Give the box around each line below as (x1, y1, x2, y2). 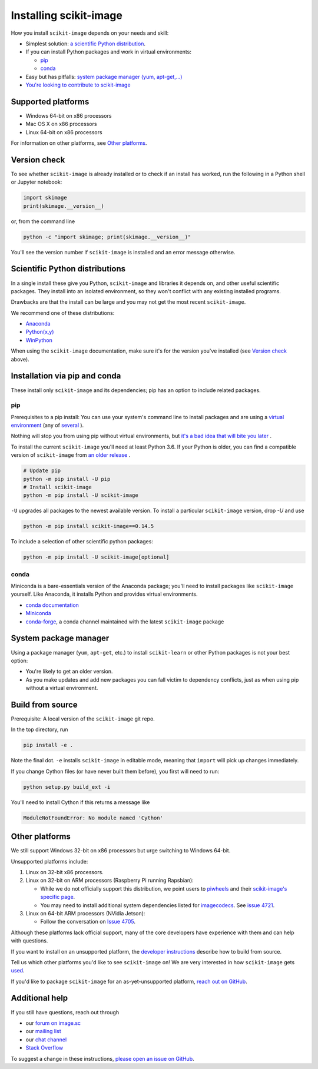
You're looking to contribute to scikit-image (25, 81, 131, 88)
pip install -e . (23, 742, 74, 749)
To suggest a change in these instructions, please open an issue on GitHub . (11, 1055, 194, 1062)
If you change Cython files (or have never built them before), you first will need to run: (11, 768, 220, 775)
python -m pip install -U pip (23, 476, 111, 482)
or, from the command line (11, 218, 75, 225)
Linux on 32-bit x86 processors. (25, 868, 104, 875)
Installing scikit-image (11, 9, 123, 22)
